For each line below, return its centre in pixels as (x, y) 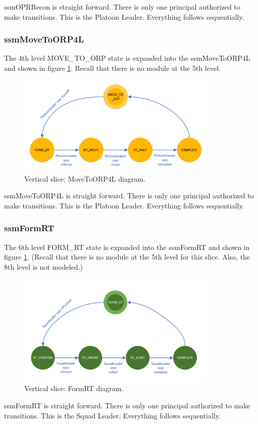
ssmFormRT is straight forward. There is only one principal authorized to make (127, 406)
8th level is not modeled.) (44, 266)
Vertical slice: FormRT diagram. (74, 388)
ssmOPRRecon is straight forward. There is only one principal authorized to (122, 7)
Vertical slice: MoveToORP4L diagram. (85, 178)
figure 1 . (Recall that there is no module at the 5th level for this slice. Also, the (127, 257)
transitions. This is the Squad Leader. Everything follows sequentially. (112, 415)
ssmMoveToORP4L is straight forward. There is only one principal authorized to (129, 196)
